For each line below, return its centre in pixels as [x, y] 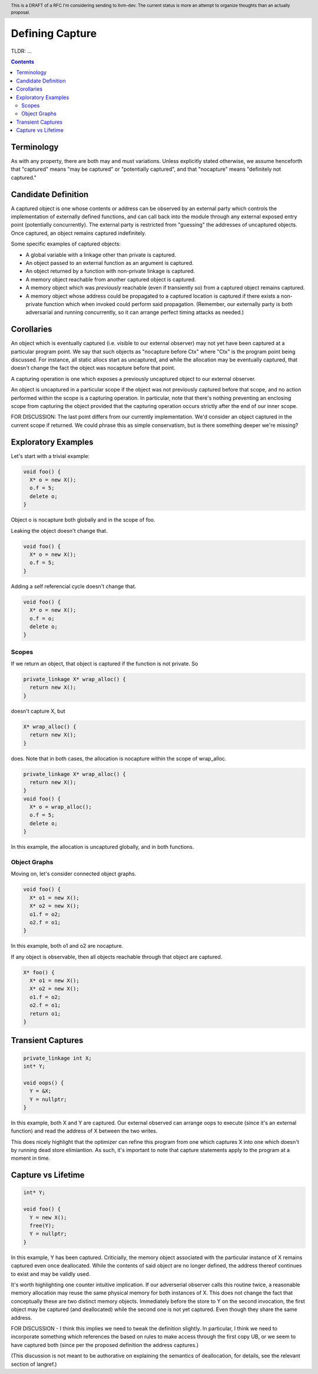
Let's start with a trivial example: [50, 456]
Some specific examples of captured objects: [66, 244]
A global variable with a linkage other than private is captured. [101, 255]
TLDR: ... [21, 51]
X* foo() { [39, 972]
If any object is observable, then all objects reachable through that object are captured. [117, 957]
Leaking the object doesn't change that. [59, 530]
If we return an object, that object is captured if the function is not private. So [105, 664]
